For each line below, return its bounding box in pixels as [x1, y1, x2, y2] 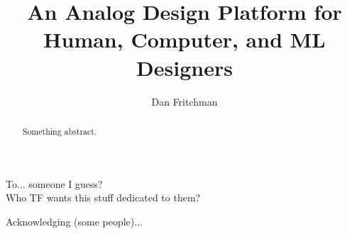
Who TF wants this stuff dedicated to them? [6, 190, 201, 205]
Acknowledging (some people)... [6, 213, 143, 228]
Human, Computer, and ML [43, 25, 326, 54]
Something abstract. [22, 125, 97, 137]
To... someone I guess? [6, 176, 103, 191]
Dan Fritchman [151, 94, 218, 108]
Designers [136, 52, 233, 82]
